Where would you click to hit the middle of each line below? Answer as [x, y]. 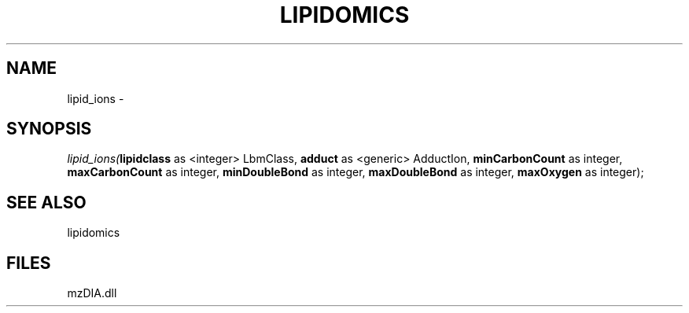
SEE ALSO [46, 202]
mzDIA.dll [92, 293]
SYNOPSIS [49, 129]
